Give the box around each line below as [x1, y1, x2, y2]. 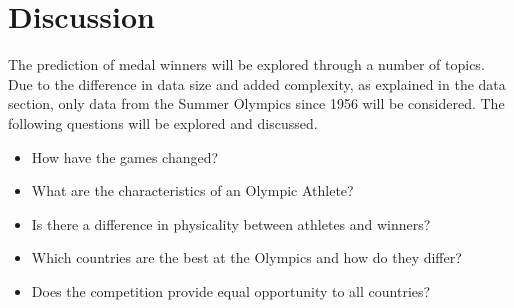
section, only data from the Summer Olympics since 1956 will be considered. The [8, 93, 505, 114]
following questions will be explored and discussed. [8, 112, 318, 133]
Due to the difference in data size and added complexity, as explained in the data [8, 73, 506, 94]
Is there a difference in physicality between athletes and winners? [31, 213, 431, 234]
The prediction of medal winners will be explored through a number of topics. [8, 54, 485, 75]
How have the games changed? [31, 146, 219, 167]
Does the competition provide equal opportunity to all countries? [31, 280, 431, 301]
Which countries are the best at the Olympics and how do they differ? [31, 247, 462, 268]
